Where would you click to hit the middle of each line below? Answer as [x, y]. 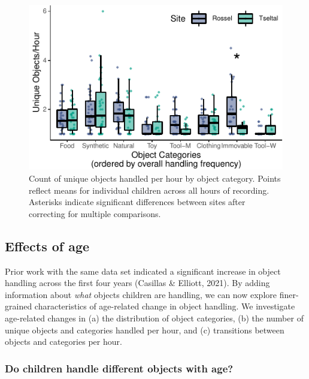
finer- [289, 294]
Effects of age [47, 246]
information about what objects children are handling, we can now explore [141, 294]
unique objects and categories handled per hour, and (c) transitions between [145, 330]
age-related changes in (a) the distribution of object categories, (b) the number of [154, 318]
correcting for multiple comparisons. [95, 213]
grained [19, 306]
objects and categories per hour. [63, 342]
